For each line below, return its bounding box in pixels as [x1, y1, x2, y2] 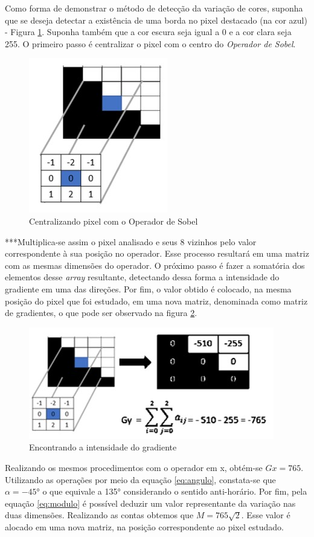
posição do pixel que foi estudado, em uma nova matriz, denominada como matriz [5, 294, 308, 307]
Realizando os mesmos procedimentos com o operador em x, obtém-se [5, 461, 263, 473]
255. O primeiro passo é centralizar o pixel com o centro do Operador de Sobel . [5, 37, 296, 50]
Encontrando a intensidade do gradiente [29, 441, 177, 453]
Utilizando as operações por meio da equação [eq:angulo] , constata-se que [5, 473, 276, 486]
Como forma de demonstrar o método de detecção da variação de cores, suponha [5, 2, 303, 14]
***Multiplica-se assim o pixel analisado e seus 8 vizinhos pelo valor [5, 235, 257, 248]
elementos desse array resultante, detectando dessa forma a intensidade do [5, 271, 280, 283]
